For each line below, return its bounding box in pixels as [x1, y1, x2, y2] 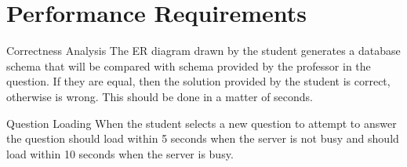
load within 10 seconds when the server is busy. [6, 145, 234, 162]
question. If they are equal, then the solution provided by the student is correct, [6, 73, 391, 89]
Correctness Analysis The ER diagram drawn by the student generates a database [6, 42, 401, 59]
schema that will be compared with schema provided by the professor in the [6, 57, 371, 74]
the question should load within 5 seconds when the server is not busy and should [6, 130, 399, 147]
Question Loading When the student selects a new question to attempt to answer [6, 114, 397, 131]
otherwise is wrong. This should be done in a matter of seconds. [6, 88, 314, 104]
